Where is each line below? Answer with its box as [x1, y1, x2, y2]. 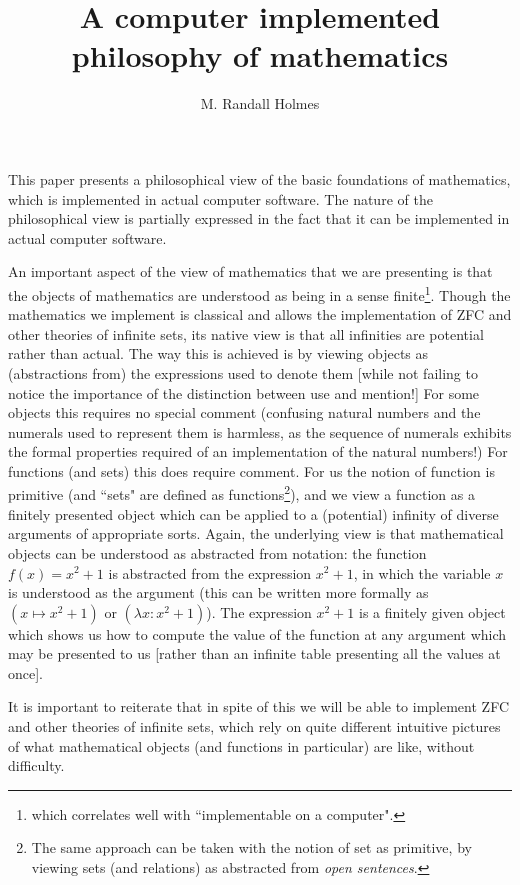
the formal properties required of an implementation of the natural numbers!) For [8, 441, 508, 462]
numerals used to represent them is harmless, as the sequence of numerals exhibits [8, 421, 512, 442]
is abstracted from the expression [108, 562, 312, 583]
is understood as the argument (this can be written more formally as [8, 582, 429, 603]
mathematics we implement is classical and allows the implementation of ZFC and [8, 304, 512, 325]
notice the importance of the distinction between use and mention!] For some [8, 382, 480, 403]
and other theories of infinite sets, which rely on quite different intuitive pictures [8, 716, 501, 737]
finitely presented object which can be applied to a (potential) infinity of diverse [8, 503, 499, 524]
